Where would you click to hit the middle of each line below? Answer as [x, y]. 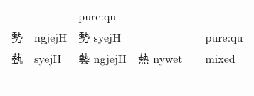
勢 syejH [100, 37]
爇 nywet [160, 58]
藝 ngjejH [102, 58]
